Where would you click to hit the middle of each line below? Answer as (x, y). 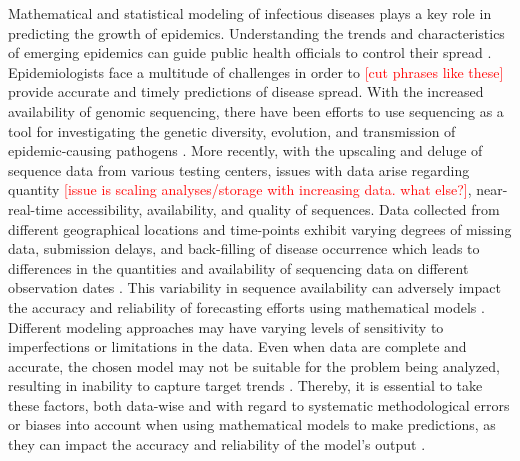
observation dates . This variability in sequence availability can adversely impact (254, 287)
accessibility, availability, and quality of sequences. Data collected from (283, 208)
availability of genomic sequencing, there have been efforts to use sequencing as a (256, 110)
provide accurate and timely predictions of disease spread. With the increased (246, 91)
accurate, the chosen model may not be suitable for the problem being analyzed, (254, 365)
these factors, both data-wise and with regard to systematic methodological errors (259, 404)
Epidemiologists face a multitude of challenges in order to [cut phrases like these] (256, 71)
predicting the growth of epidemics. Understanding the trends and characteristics (256, 32)
